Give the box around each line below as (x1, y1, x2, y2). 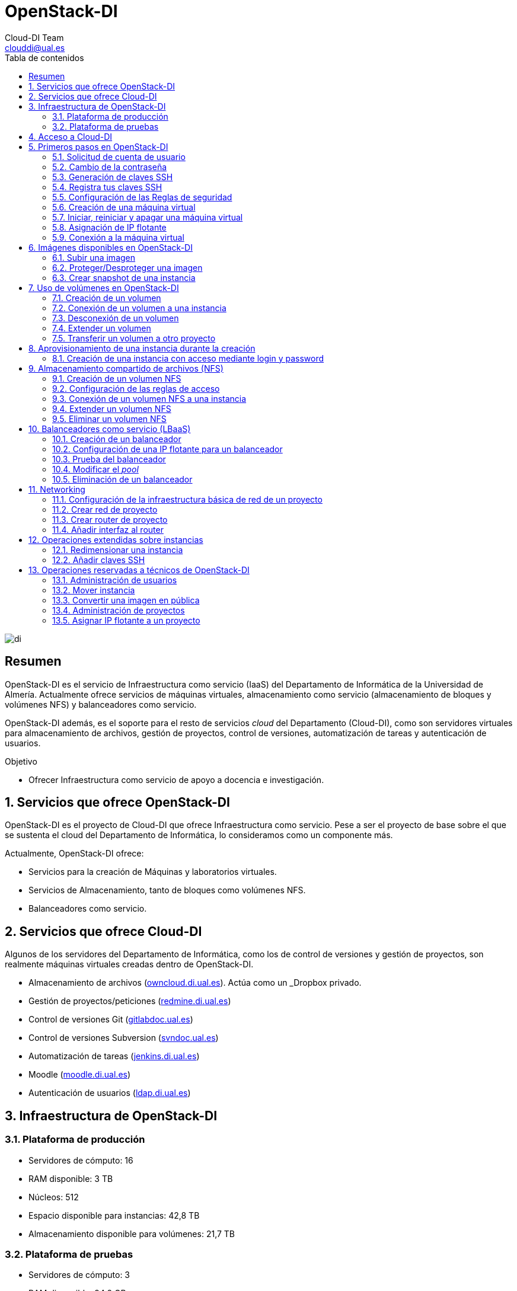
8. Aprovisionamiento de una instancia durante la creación (28, 343, 256, 353)
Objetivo (5, 756, 37, 766)
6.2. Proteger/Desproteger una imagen (52, 262, 203, 273)
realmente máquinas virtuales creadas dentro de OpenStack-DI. (5, 959, 254, 970)
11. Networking (28, 484, 85, 494)
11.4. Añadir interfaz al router (52, 524, 164, 535)
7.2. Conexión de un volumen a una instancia (52, 302, 226, 313)
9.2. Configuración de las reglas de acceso (52, 383, 220, 394)
